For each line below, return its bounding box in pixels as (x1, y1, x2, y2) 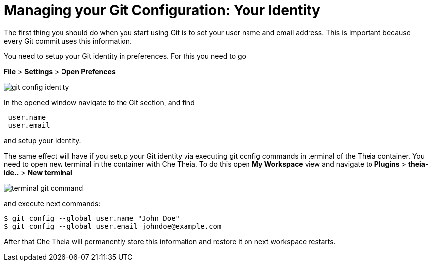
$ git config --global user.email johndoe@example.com (4, 222, 222, 230)
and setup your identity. (4, 136, 81, 145)
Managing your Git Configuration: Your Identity (4, 2, 320, 19)
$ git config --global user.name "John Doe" (4, 214, 180, 222)
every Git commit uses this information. (4, 36, 132, 45)
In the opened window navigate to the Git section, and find (4, 98, 195, 106)
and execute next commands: (4, 199, 101, 208)
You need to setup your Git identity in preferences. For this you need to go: (4, 52, 248, 60)
